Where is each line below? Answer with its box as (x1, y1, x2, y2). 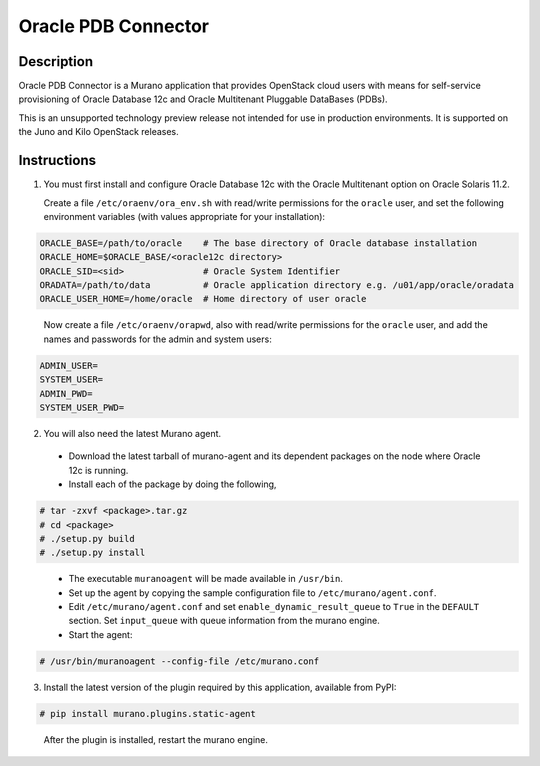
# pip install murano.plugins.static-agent (39, 708, 257, 719)
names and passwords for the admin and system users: (43, 333, 272, 345)
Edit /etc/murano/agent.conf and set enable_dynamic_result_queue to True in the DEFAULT (68, 601, 480, 613)
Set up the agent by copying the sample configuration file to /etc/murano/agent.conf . (68, 586, 437, 599)
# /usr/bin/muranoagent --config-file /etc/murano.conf (39, 655, 320, 667)
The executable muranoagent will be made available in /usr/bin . (68, 573, 344, 585)
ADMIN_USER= (39, 360, 99, 371)
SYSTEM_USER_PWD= (39, 402, 125, 413)
